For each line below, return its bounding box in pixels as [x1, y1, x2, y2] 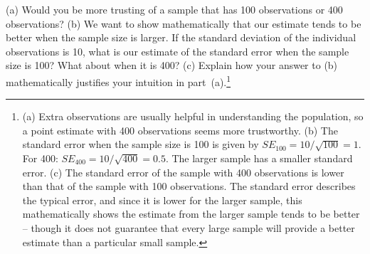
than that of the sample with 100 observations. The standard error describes [22, 179, 356, 194]
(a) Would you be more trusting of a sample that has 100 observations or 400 [6, 2, 343, 16]
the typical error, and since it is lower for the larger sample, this [22, 192, 302, 207]
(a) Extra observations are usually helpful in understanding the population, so [22, 109, 364, 124]
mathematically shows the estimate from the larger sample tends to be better [22, 206, 360, 221]
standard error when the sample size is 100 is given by [22, 137, 259, 152]
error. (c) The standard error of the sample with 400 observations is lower [22, 164, 344, 179]
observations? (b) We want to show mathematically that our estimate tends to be [6, 16, 361, 31]
